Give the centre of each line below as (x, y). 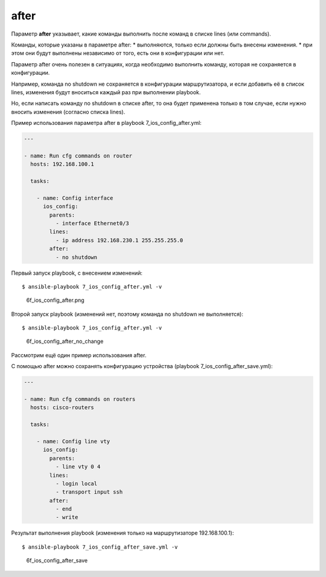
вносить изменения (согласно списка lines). (68, 112)
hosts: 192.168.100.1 (62, 164)
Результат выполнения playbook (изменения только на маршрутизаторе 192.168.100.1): (123, 533)
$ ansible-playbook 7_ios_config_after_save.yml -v (100, 547)
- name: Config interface (75, 198)
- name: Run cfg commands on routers (80, 399)
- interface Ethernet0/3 (92, 223)
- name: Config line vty (73, 441)
